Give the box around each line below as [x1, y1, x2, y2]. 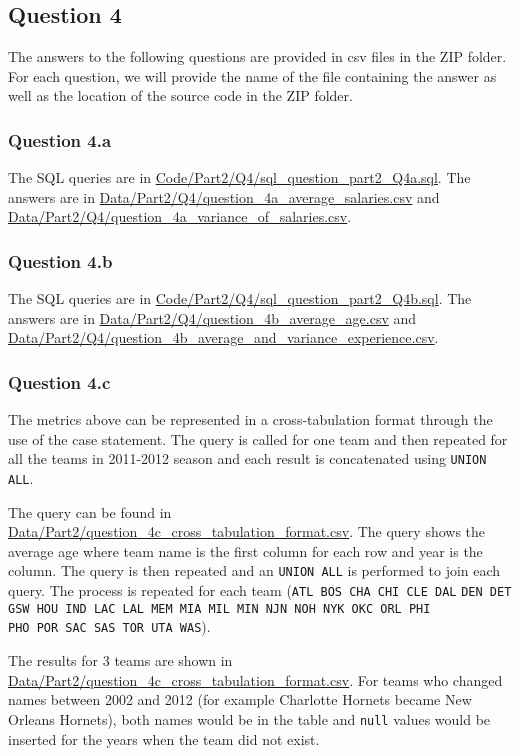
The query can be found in [8, 501, 172, 522]
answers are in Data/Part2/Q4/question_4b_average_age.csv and [8, 307, 417, 328]
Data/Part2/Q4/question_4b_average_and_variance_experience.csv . [8, 327, 439, 348]
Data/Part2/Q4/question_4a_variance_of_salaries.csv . [8, 206, 352, 227]
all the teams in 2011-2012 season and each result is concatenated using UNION [8, 448, 487, 469]
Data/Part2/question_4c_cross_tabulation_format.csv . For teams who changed [8, 669, 503, 690]
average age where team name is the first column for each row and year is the [8, 540, 483, 561]
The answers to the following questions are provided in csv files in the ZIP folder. [8, 46, 507, 67]
